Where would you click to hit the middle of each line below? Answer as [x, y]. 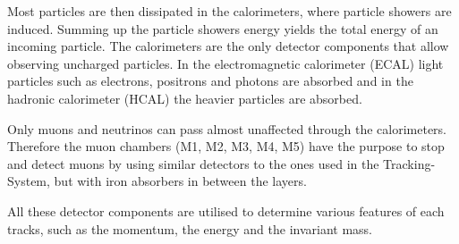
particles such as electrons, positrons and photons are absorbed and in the [210, 81]
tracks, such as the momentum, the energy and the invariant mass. [190, 228]
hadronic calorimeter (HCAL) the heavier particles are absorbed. [185, 98]
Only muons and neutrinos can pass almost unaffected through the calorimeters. [227, 128]
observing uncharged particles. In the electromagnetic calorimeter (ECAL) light [225, 63]
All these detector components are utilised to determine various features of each [226, 210]
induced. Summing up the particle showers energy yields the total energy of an [223, 28]
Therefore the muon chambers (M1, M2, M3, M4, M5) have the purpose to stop [226, 146]
